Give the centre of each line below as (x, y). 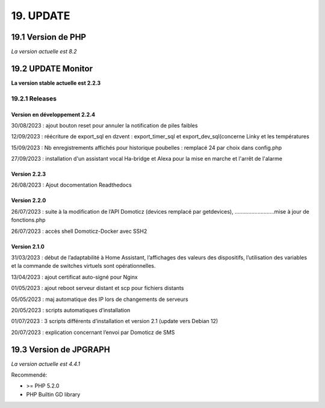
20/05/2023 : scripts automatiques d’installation (71, 310)
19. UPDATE (41, 16)
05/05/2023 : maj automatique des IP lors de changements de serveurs (100, 299)
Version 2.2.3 (29, 174)
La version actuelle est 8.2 (44, 52)
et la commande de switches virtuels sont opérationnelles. (83, 266)
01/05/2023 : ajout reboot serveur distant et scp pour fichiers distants (97, 288)
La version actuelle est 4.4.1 (46, 363)
